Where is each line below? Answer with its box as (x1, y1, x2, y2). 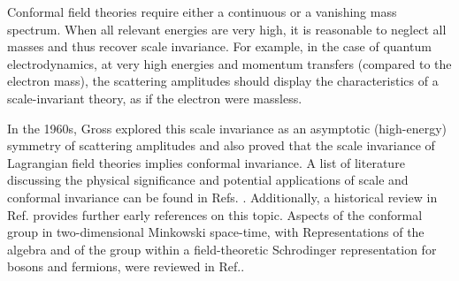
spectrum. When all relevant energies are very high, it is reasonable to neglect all (7, 19, 447, 38)
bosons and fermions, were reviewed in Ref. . (7, 257, 245, 276)
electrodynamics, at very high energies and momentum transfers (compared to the (7, 54, 452, 72)
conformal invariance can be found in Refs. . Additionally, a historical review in (7, 187, 438, 206)
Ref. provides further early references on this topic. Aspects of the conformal (7, 205, 423, 224)
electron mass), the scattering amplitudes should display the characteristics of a (7, 72, 439, 90)
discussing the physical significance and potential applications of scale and (7, 171, 409, 189)
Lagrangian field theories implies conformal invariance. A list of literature (7, 153, 405, 171)
